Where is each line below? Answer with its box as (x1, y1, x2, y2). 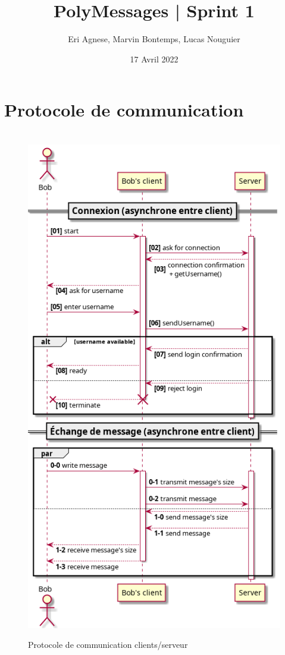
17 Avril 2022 (130, 52, 178, 65)
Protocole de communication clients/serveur (28, 638, 188, 651)
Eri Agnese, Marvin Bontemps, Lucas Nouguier (68, 33, 240, 45)
